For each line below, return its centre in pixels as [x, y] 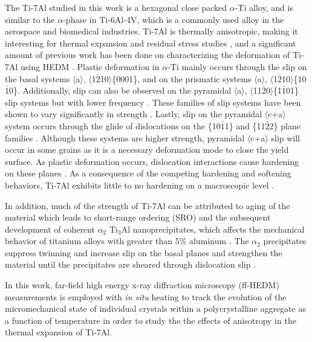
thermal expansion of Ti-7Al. [59, 332]
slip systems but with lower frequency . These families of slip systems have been [153, 102]
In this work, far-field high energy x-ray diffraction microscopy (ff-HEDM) [142, 285]
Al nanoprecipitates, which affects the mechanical [213, 229]
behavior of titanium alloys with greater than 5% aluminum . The [127, 241]
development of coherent [50, 229]
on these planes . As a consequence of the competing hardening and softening [148, 173]
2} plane [285, 125]
